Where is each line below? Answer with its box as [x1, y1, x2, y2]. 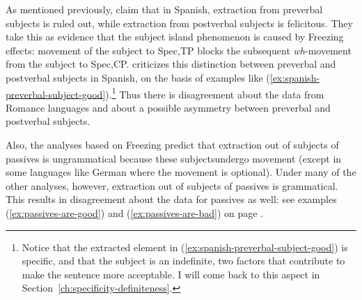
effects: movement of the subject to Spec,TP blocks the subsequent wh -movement [6, 43, 352, 57]
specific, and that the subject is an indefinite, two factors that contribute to [22, 253, 345, 268]
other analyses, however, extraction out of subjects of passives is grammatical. [6, 178, 338, 193]
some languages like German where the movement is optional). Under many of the [6, 165, 356, 179]
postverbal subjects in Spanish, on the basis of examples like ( [6, 70, 270, 84]
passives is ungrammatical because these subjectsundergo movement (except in [6, 151, 342, 165]
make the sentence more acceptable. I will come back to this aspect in [22, 267, 320, 281]
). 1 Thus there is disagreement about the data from [105, 84, 324, 101]
